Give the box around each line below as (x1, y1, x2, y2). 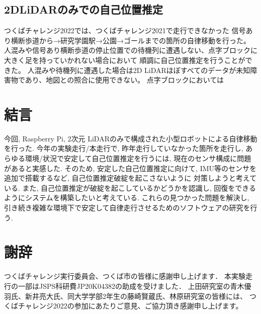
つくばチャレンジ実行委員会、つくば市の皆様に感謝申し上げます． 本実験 (4, 271, 245, 281)
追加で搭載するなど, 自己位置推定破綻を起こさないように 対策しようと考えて (4, 173, 257, 183)
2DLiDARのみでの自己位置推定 (4, 2, 163, 17)
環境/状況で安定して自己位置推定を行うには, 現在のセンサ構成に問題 (25, 153, 251, 164)
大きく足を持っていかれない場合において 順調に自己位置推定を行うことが (4, 54, 245, 65)
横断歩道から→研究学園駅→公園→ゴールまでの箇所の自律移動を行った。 (11, 35, 250, 45)
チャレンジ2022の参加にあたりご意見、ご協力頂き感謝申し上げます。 (18, 300, 243, 311)
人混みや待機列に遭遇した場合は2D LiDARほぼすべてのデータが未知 (27, 64, 250, 75)
